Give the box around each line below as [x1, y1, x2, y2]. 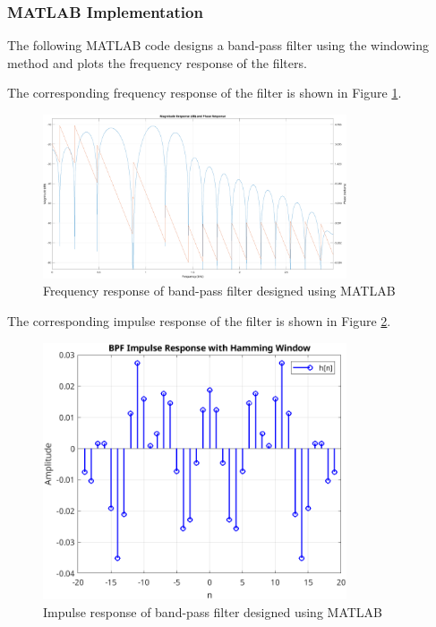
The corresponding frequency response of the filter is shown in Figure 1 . [7, 83, 402, 102]
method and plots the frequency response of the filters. [7, 53, 307, 72]
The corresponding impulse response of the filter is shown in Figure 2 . [7, 312, 391, 331]
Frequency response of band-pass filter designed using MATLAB [43, 281, 396, 300]
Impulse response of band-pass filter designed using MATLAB [43, 602, 383, 621]
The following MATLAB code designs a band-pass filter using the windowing [7, 36, 429, 55]
